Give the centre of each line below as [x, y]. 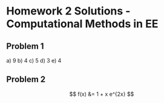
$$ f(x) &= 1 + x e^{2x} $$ [102, 94]
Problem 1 [25, 46]
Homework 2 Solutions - [68, 11]
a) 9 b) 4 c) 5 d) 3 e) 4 [34, 61]
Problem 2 [26, 80]
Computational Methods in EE [82, 24]
